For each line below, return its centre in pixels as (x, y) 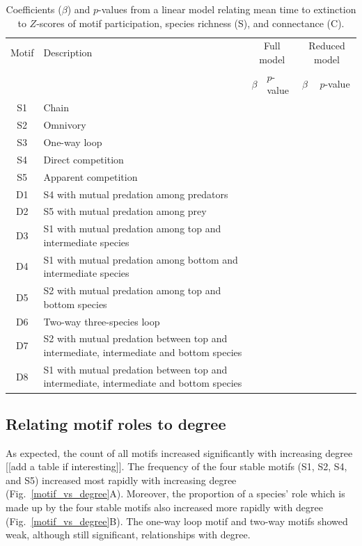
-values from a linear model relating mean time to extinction (227, 9)
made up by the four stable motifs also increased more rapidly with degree (164, 507)
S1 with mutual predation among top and (132, 228)
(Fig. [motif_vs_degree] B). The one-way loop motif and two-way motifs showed (177, 521)
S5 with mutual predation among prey (125, 211)
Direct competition (84, 159)
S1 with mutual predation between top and (135, 369)
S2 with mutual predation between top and (135, 338)
